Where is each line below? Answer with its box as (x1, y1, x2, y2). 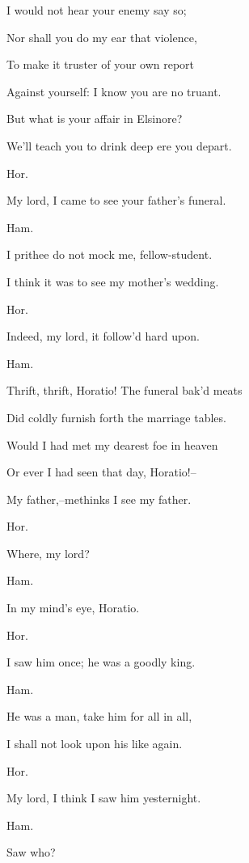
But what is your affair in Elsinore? (6, 110, 183, 127)
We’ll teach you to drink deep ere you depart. (6, 137, 232, 154)
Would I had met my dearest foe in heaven (6, 436, 218, 453)
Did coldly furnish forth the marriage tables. (6, 408, 226, 425)
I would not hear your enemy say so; (6, 2, 187, 18)
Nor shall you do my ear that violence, (6, 28, 197, 45)
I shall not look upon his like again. (6, 735, 183, 752)
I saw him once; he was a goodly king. (6, 654, 196, 671)
